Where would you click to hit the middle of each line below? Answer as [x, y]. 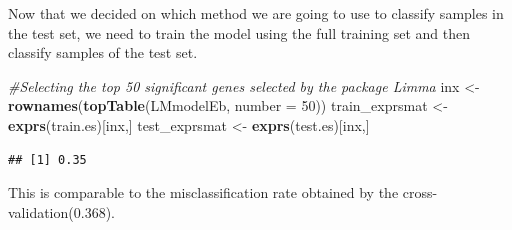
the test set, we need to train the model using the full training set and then [239, 32]
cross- [420, 192]
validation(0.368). [61, 211]
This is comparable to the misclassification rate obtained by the [203, 192]
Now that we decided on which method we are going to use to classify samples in [256, 13]
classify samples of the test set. [103, 52]
